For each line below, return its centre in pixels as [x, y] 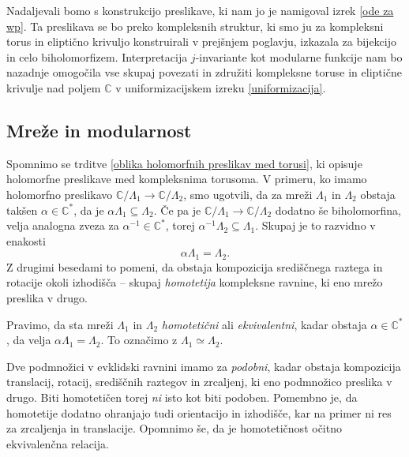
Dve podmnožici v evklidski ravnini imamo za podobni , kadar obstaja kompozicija [204, 366]
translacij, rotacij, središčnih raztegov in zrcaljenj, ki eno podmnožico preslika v [199, 382]
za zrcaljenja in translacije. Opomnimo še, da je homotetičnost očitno [174, 428]
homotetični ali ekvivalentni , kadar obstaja [264, 324]
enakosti [26, 240]
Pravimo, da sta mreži [60, 324]
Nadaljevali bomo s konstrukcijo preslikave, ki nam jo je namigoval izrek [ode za [200, 10]
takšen [22, 210]
